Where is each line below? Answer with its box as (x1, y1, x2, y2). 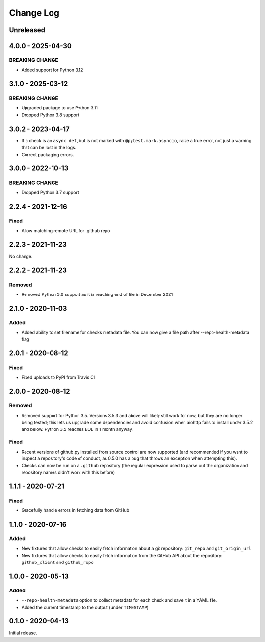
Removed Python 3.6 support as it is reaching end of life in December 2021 (21, 291, 173, 297)
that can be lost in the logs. (21, 145, 77, 151)
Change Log (9, 7, 60, 18)
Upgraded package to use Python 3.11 (21, 105, 98, 111)
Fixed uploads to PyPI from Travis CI (21, 374, 95, 380)
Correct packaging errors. (21, 151, 74, 157)
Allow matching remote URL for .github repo (21, 227, 110, 233)
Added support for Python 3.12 (21, 67, 83, 73)
